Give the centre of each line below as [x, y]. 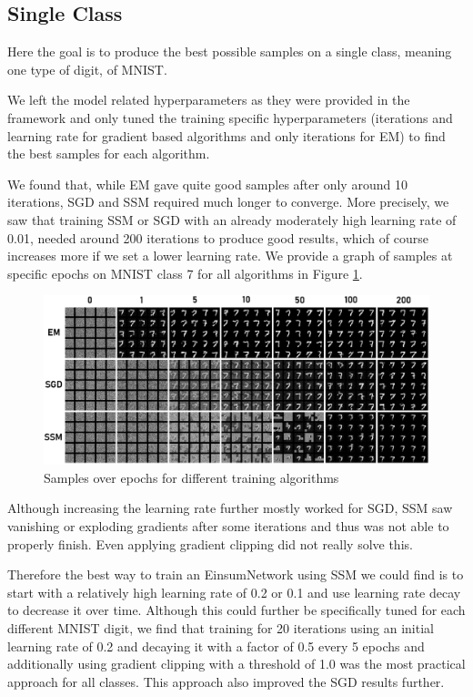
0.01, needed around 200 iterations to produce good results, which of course [218, 237]
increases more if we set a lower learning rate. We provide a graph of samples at [230, 256]
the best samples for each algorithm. [109, 154]
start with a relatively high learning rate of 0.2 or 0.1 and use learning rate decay [234, 592]
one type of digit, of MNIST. [87, 69]
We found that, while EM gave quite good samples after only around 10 [207, 184]
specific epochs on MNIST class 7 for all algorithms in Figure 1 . [185, 273]
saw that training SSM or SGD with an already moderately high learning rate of [232, 219]
